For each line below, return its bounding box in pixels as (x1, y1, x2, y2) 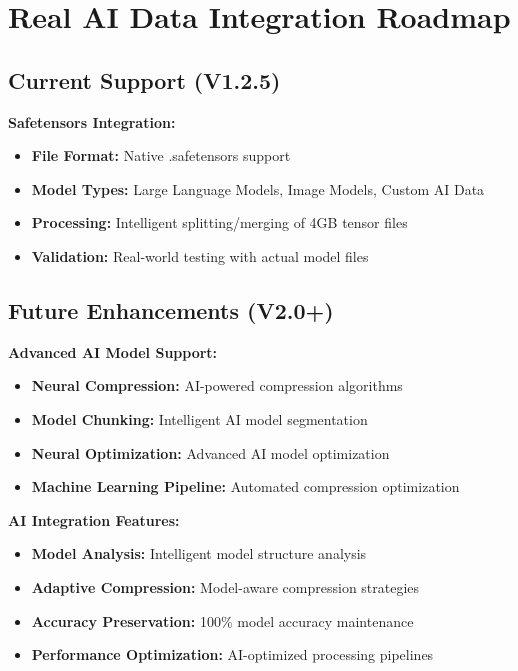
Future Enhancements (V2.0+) (8, 294, 334, 325)
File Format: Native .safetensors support (31, 145, 291, 166)
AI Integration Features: (8, 509, 180, 530)
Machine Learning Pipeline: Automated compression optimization (31, 476, 460, 497)
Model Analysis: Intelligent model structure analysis (31, 543, 367, 564)
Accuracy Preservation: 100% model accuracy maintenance (31, 610, 414, 631)
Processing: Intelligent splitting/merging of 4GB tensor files (31, 212, 408, 233)
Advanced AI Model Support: (8, 341, 218, 362)
